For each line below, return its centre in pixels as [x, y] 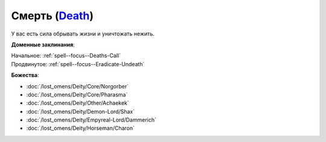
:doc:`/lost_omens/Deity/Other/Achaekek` [78, 103]
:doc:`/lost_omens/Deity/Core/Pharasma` [77, 94]
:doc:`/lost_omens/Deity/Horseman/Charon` [81, 128]
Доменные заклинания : [43, 45]
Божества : [25, 75]
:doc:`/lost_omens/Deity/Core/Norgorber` [78, 86]
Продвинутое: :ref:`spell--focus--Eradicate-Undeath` [78, 64]
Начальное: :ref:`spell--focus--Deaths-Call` [66, 56]
